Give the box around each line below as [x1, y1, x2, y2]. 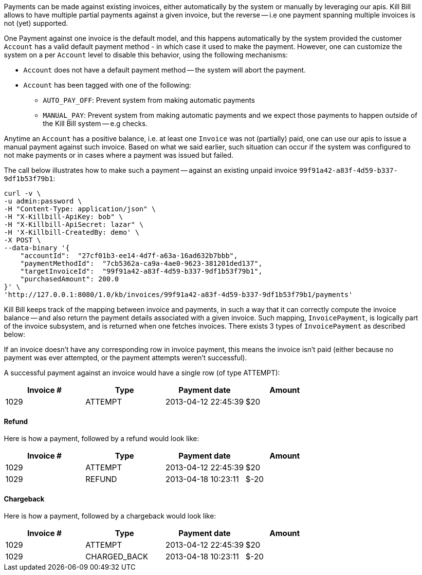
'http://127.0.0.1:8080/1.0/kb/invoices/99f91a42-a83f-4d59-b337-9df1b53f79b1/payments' [4, 291, 353, 298]
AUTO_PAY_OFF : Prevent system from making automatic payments [43, 96, 255, 104]
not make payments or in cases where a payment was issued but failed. [4, 151, 234, 159]
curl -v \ [4, 189, 41, 197]
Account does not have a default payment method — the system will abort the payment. [23, 66, 306, 74]
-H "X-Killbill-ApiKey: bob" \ [4, 213, 123, 221]
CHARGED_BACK [85, 552, 148, 562]
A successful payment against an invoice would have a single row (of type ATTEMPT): [4, 369, 280, 377]
